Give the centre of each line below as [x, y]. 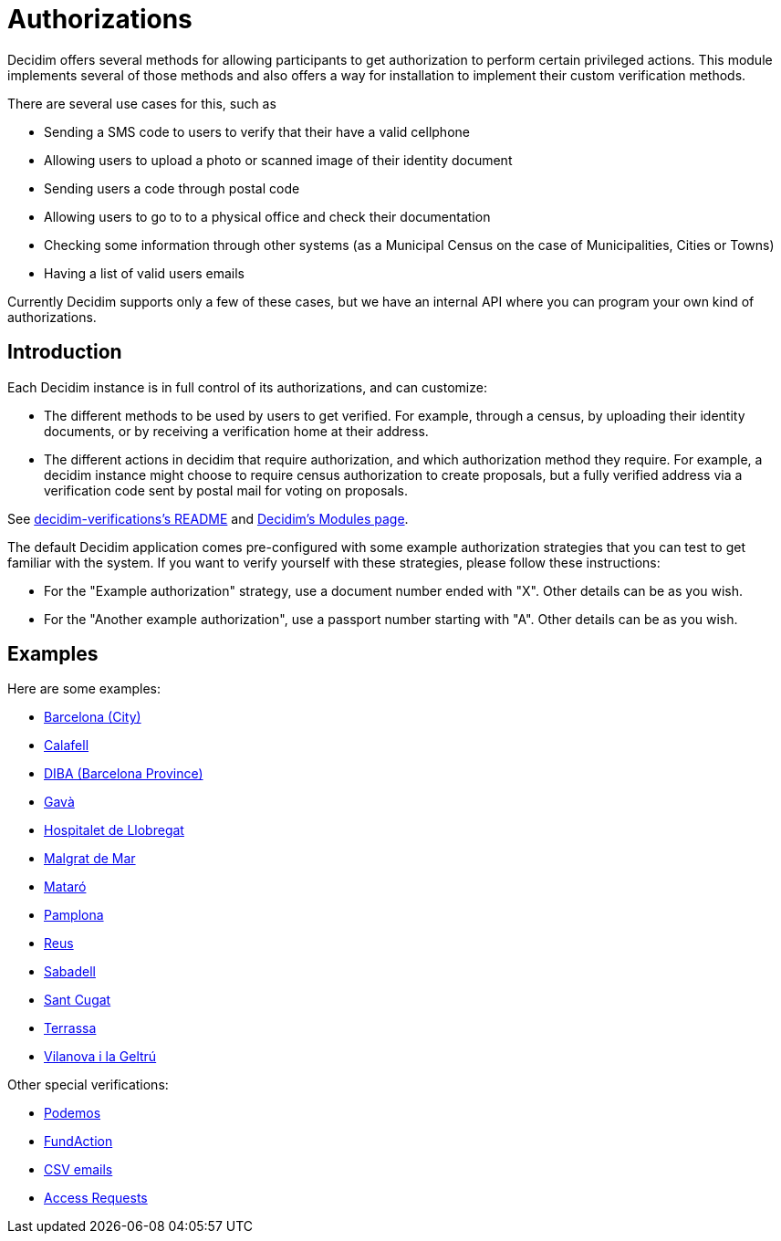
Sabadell [70, 972]
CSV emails [78, 1170]
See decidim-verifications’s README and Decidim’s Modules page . [208, 518]
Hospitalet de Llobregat [114, 830]
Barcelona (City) [93, 717]
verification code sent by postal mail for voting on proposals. [226, 490]
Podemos [73, 1113]
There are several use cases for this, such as [142, 103]
